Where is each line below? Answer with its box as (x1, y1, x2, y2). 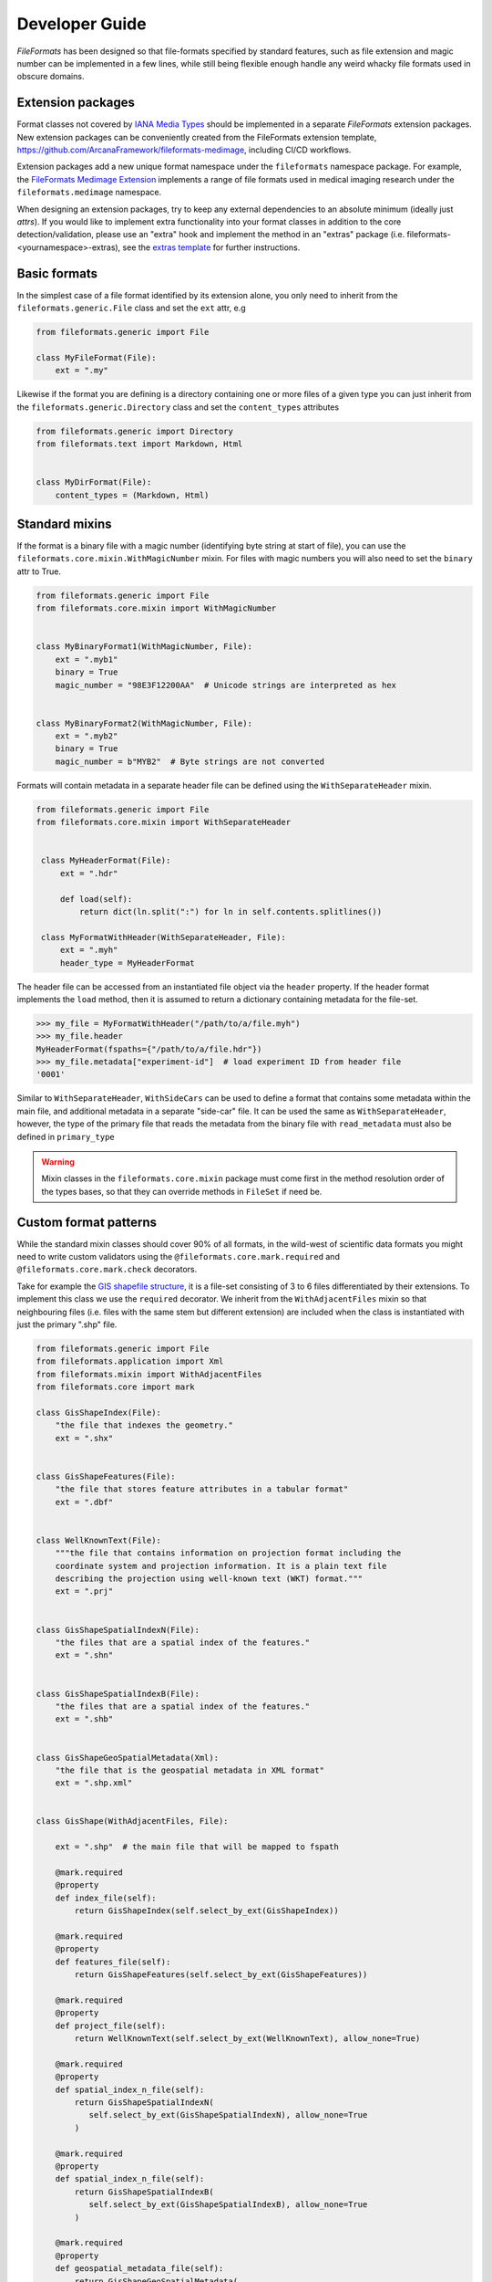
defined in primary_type (16, 1131, 116, 1142)
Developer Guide (16, 14, 147, 34)
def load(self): (59, 894, 133, 904)
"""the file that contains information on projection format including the (55, 1548, 402, 1558)
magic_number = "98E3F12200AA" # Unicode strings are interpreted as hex (55, 680, 396, 690)
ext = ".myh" (59, 945, 118, 956)
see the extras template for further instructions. (122, 242, 301, 253)
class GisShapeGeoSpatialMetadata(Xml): (36, 1753, 219, 1763)
